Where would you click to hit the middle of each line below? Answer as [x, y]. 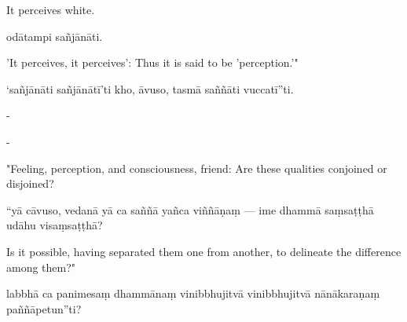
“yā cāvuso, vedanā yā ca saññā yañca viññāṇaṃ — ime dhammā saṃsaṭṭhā [190, 209]
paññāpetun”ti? [44, 308]
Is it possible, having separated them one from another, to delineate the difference [204, 251]
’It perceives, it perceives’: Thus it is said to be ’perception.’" [152, 62]
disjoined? [30, 183]
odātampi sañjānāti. [55, 36]
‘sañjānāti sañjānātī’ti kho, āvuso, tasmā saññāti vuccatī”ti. [150, 88]
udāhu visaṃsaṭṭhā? [55, 225]
